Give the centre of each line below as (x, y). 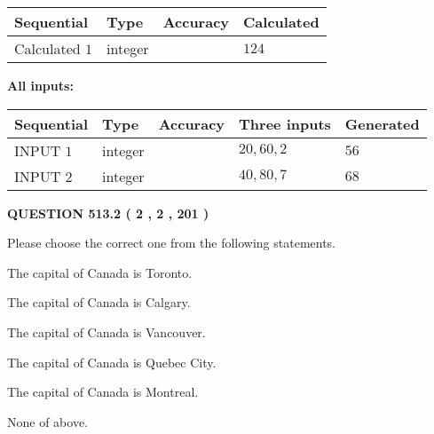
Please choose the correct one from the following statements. (172, 243)
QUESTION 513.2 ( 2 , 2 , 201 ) (108, 213)
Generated (382, 123)
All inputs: (40, 85)
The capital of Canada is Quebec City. (112, 362)
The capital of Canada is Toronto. (100, 272)
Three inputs (285, 123)
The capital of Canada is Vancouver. (107, 331)
